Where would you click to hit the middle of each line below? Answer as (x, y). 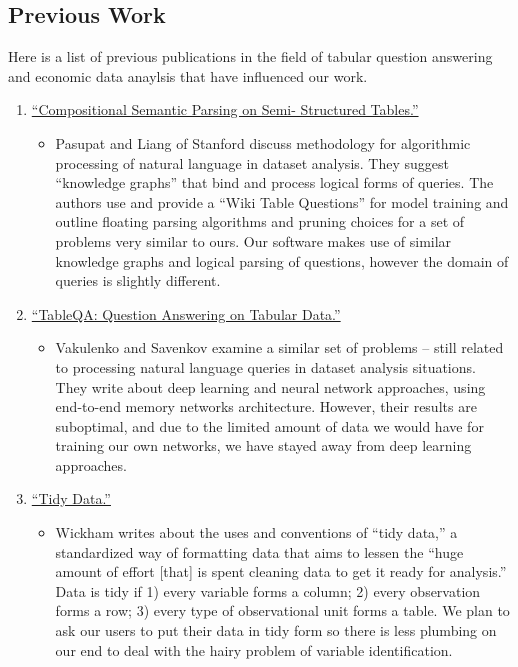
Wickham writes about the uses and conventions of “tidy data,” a (256, 532)
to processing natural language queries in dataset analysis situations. (265, 366)
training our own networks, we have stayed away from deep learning (263, 445)
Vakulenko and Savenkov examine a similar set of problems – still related (279, 347)
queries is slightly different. (138, 280)
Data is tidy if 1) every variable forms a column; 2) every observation (268, 590)
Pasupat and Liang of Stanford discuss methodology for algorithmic (263, 142)
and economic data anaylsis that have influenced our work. (188, 75)
